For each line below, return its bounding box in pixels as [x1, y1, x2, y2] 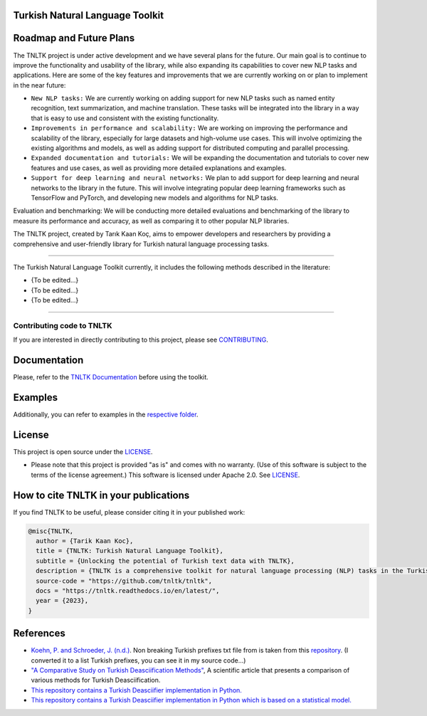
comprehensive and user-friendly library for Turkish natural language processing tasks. [13, 239, 270, 248]
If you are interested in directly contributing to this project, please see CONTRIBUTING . [13, 335, 268, 344]
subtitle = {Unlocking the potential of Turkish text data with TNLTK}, [36, 557, 295, 565]
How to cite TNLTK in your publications [13, 489, 190, 501]
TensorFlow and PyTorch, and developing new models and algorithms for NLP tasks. [31, 194, 279, 202]
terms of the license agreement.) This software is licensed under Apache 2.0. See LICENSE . [31, 470, 300, 479]
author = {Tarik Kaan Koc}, [36, 537, 134, 545]
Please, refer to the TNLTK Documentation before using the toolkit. [13, 373, 209, 381]
